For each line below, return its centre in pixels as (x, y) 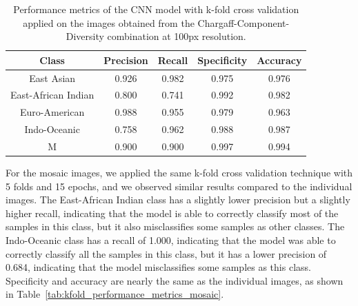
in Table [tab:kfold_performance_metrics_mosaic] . (115, 294)
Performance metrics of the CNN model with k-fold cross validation (156, 9)
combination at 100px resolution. (177, 36)
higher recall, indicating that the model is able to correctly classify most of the (172, 213)
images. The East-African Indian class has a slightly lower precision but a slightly (178, 200)
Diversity (85, 36)
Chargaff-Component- (243, 22)
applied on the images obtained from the (109, 22)
